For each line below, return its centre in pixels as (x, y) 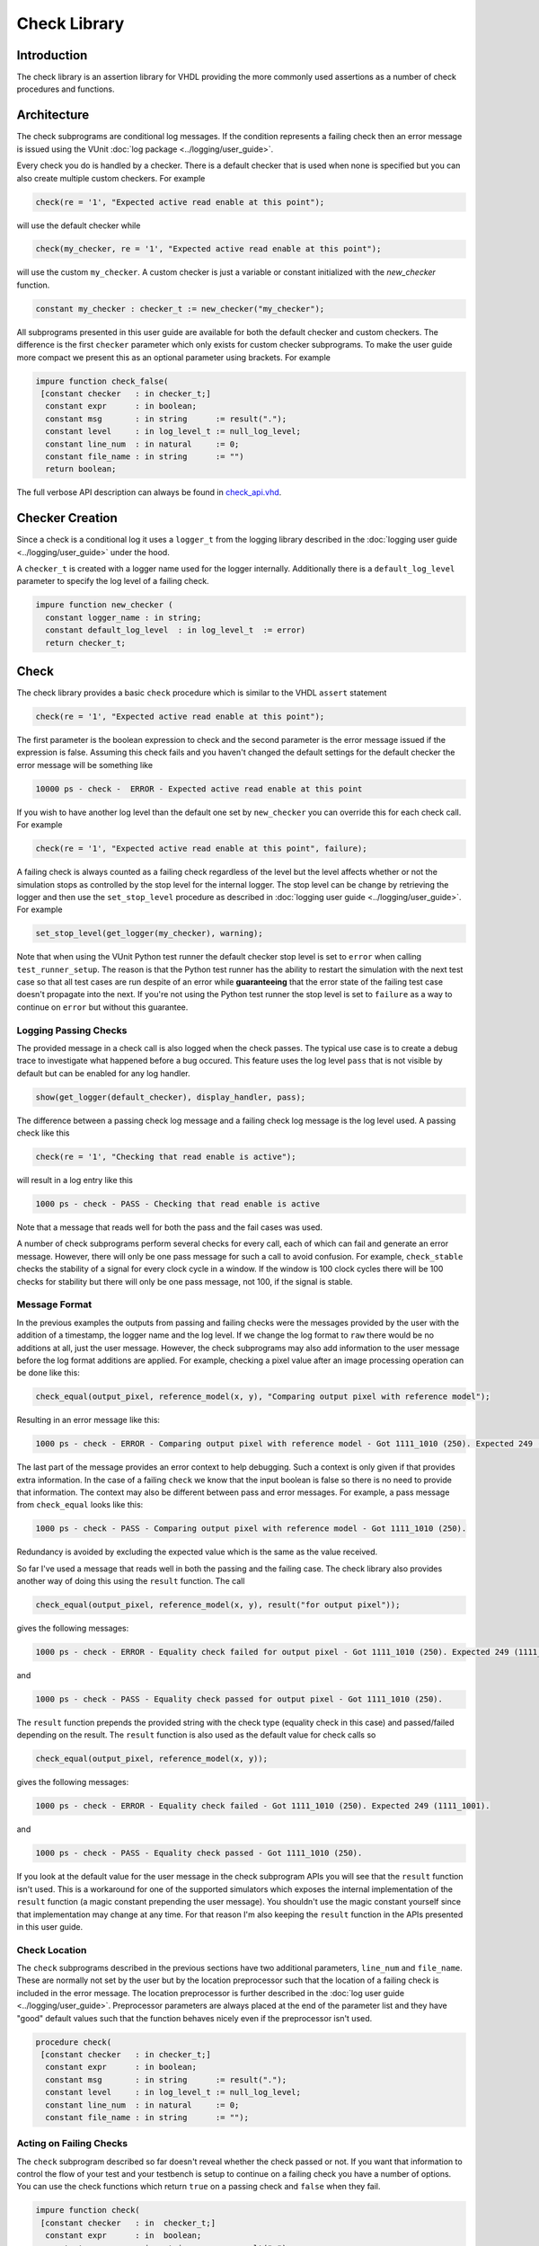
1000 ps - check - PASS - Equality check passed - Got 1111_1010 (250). (199, 1853)
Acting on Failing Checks (72, 2144)
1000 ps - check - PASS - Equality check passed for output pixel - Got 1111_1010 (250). (239, 1699)
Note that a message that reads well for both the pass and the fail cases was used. (170, 1227)
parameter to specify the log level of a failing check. (113, 581)
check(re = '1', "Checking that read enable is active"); (166, 1157)
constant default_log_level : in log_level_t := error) (176, 630)
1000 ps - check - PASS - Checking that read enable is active (178, 1204)
